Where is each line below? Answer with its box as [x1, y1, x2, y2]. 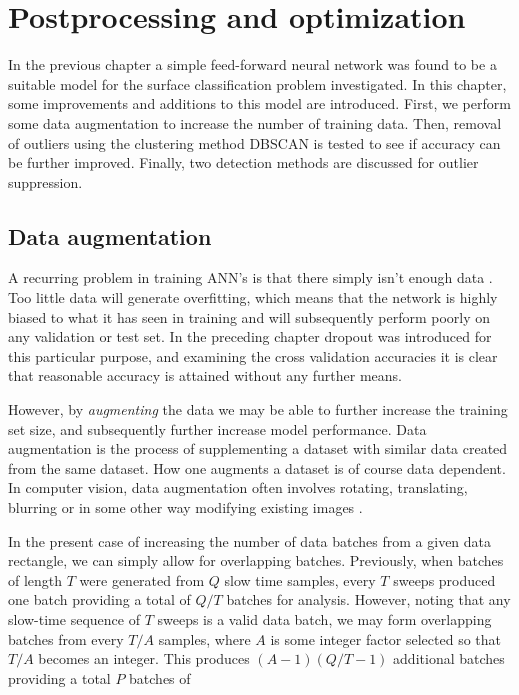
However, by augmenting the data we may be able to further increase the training [8, 399, 508, 420]
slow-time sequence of [8, 608, 140, 629]
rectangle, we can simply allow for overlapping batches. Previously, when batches [8, 550, 504, 571]
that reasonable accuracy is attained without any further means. [8, 365, 402, 386]
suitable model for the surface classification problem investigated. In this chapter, [8, 73, 507, 94]
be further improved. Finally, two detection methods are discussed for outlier [8, 152, 479, 173]
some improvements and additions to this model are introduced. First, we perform [8, 93, 511, 114]
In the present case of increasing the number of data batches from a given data [8, 530, 492, 551]
